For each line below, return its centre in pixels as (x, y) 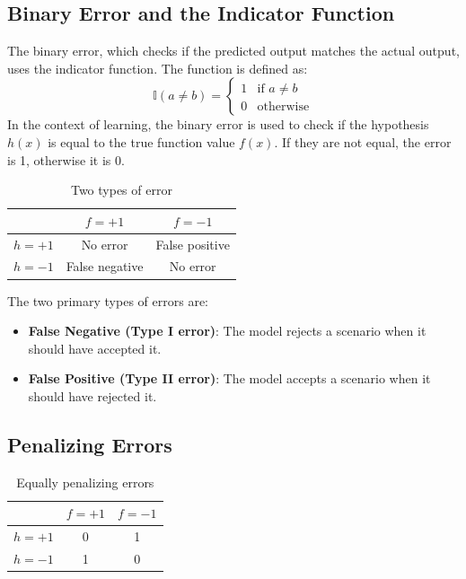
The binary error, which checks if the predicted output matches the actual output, (233, 51)
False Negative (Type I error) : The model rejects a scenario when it (227, 331)
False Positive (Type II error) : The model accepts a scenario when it (229, 378)
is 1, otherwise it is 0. (66, 159)
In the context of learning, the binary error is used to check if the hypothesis (218, 124)
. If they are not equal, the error (363, 141)
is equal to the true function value (141, 141)
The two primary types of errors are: (108, 300)
